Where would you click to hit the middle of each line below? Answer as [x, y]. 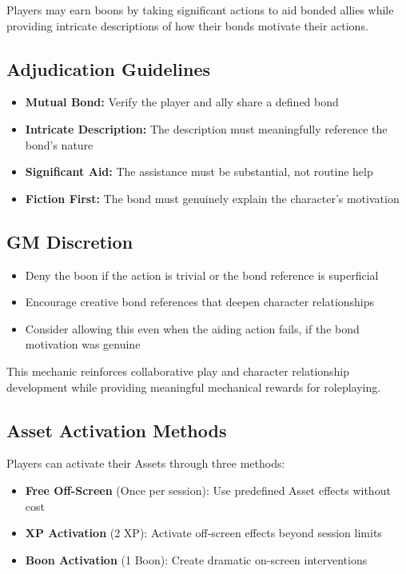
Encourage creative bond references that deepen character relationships [200, 302]
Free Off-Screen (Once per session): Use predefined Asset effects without [208, 490]
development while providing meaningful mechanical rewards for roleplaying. [194, 387]
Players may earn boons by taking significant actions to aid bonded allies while [200, 10]
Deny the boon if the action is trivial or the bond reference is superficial [202, 275]
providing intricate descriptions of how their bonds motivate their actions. [187, 25]
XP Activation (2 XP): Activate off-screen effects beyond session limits [203, 533]
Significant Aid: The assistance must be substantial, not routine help [199, 171]
